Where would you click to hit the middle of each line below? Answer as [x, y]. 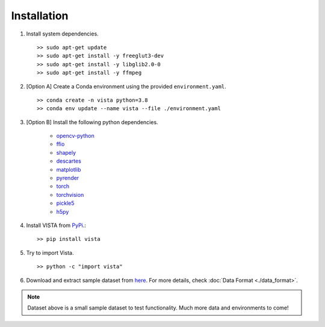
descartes [69, 161]
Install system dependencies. [62, 34]
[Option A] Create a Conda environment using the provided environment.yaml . [126, 86]
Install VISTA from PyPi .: [56, 225]
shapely [66, 152]
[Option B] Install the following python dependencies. [92, 122]
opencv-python [75, 136]
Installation [40, 16]
